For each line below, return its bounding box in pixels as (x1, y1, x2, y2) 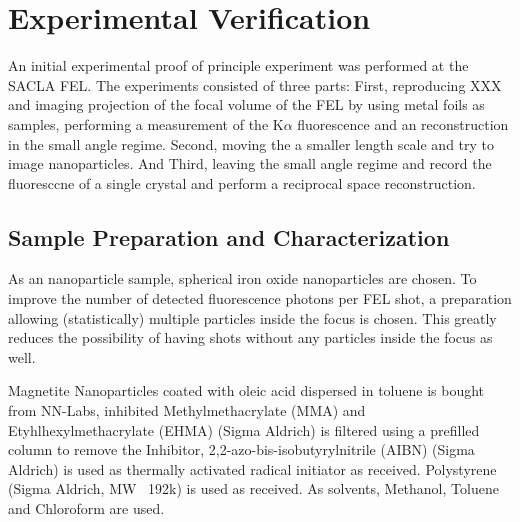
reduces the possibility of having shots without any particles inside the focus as (8, 327, 493, 348)
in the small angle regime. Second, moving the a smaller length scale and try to (8, 133, 495, 154)
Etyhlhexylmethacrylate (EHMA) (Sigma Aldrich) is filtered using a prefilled (8, 419, 480, 440)
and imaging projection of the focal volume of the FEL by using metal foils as (8, 94, 485, 115)
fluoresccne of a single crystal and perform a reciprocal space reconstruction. (8, 172, 476, 193)
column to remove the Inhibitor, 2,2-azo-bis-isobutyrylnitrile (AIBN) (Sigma (8, 439, 475, 460)
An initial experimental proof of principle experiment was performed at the (8, 55, 469, 76)
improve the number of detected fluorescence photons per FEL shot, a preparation (8, 288, 512, 309)
